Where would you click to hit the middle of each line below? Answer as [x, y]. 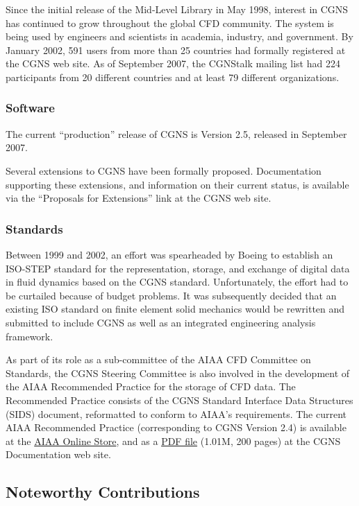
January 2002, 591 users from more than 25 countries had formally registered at [176, 50]
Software [30, 108]
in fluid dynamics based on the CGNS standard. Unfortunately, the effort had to [177, 282]
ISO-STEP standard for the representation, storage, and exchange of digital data [178, 268]
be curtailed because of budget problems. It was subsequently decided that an [171, 295]
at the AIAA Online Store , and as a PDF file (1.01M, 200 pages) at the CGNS [173, 440]
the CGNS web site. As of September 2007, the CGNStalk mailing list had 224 [173, 63]
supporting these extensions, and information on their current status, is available [177, 184]
